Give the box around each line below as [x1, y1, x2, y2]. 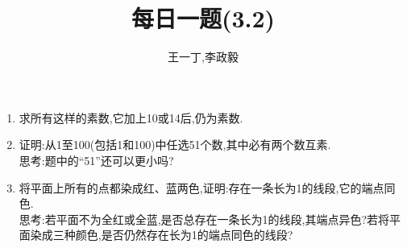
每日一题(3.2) [131, 2, 276, 35]
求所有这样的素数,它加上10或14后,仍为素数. [19, 109, 243, 126]
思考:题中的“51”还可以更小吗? [19, 151, 174, 168]
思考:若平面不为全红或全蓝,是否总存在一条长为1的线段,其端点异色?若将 [19, 210, 390, 227]
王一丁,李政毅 [168, 48, 239, 65]
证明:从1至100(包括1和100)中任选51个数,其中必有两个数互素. [19, 136, 331, 153]
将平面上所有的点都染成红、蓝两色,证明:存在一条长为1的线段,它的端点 [19, 179, 384, 196]
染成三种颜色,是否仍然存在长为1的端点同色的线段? [30, 226, 293, 243]
